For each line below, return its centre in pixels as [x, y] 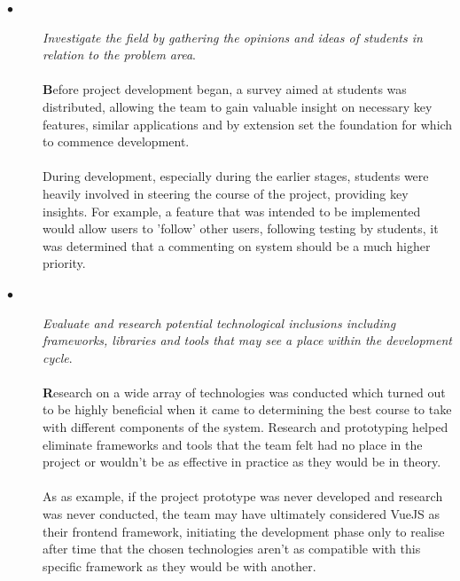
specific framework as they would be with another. [179, 565]
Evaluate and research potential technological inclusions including [219, 322]
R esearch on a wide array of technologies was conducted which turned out [244, 392]
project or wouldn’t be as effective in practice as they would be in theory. [242, 462]
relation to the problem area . [119, 55]
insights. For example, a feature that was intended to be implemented [232, 211]
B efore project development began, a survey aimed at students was [225, 89]
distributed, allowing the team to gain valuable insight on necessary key [238, 106]
